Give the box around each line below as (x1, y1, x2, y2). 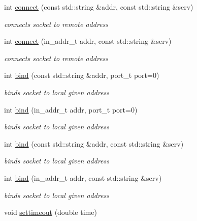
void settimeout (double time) (4, 207, 97, 217)
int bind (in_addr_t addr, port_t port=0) (4, 104, 138, 115)
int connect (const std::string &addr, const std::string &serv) (4, 2, 193, 12)
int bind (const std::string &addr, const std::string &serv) (4, 138, 184, 149)
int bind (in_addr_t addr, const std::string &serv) (4, 172, 162, 183)
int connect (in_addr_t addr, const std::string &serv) (4, 36, 172, 46)
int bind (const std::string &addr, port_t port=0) (4, 70, 159, 80)
